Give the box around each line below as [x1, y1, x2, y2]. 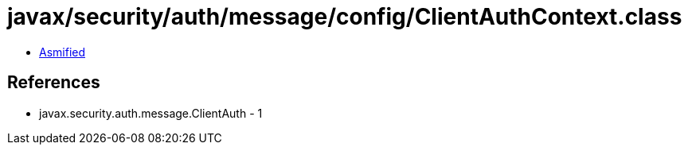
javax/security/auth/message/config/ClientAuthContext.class [7, 3, 682, 30]
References [7, 72, 100, 93]
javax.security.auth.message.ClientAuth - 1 [39, 106, 263, 120]
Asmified [39, 45, 86, 59]
